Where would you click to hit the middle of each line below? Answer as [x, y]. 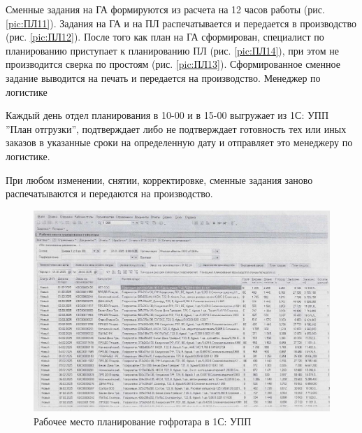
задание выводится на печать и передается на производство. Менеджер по [163, 77]
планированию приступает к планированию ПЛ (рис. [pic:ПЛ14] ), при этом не [172, 50]
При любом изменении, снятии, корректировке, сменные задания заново [159, 179]
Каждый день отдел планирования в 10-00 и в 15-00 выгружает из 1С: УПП [167, 115]
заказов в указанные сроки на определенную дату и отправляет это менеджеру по [179, 142]
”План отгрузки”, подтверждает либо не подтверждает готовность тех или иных [176, 128]
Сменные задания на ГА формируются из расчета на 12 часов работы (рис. [165, 9]
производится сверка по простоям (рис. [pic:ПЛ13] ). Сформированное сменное [173, 64]
